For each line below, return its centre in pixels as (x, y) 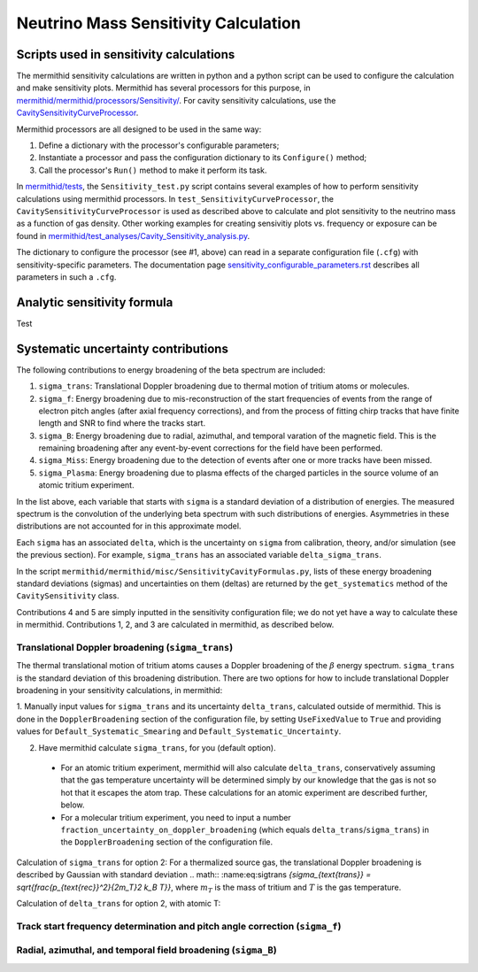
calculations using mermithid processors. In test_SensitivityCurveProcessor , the (175, 198)
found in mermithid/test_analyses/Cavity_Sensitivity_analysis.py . (133, 235)
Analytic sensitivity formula (95, 302)
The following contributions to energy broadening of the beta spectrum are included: (171, 370)
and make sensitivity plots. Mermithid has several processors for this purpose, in (163, 88)
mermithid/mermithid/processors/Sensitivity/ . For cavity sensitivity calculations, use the (176, 100)
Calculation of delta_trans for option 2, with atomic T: (119, 903)
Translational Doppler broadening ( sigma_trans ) (125, 647)
